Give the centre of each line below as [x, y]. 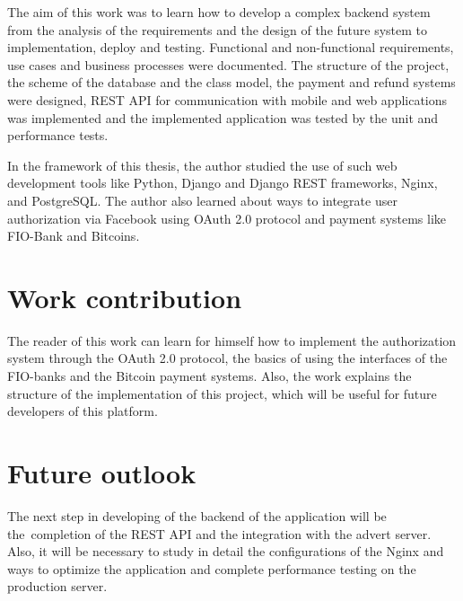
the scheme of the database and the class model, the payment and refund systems [231, 82]
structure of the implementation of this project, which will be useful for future [222, 393]
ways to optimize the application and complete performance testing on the [212, 568]
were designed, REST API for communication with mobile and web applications [227, 99]
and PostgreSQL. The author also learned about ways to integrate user [202, 200]
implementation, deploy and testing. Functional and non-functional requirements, [231, 47]
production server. [57, 586]
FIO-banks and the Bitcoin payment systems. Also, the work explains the [210, 376]
